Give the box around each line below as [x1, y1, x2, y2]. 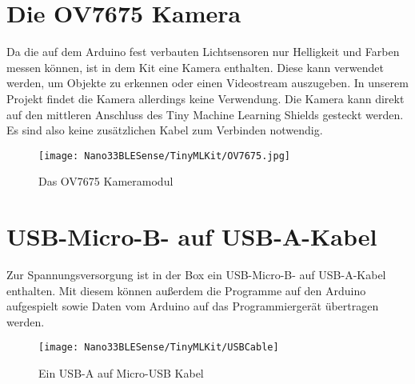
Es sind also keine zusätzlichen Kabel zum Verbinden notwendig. [6, 122, 323, 138]
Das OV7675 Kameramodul [38, 173, 174, 190]
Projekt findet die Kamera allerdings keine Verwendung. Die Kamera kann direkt [6, 90, 405, 106]
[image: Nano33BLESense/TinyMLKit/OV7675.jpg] [38, 150, 290, 162]
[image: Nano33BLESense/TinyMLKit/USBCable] [38, 342, 279, 354]
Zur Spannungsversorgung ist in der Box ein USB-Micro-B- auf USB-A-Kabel [6, 266, 386, 283]
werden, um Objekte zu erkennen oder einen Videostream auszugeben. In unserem [6, 74, 409, 91]
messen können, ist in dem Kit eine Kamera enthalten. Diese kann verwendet [6, 58, 384, 75]
